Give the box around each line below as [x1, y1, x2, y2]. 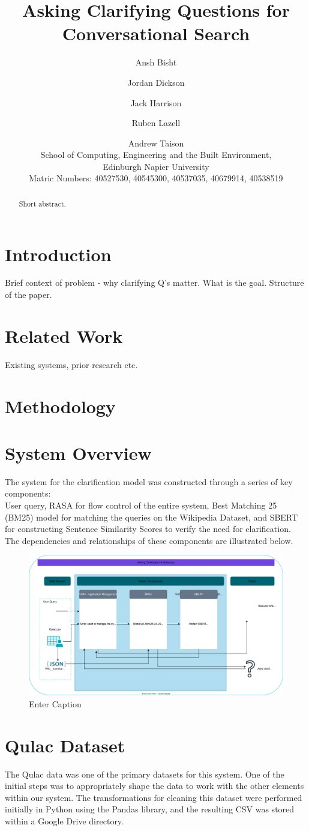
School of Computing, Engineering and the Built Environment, [40, 148, 272, 161]
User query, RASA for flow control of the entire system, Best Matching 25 [5, 499, 277, 512]
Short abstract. [19, 198, 66, 208]
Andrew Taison [128, 136, 184, 149]
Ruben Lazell [131, 116, 181, 129]
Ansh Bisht [135, 56, 177, 68]
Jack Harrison [130, 96, 182, 109]
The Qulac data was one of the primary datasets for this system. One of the [5, 767, 284, 780]
